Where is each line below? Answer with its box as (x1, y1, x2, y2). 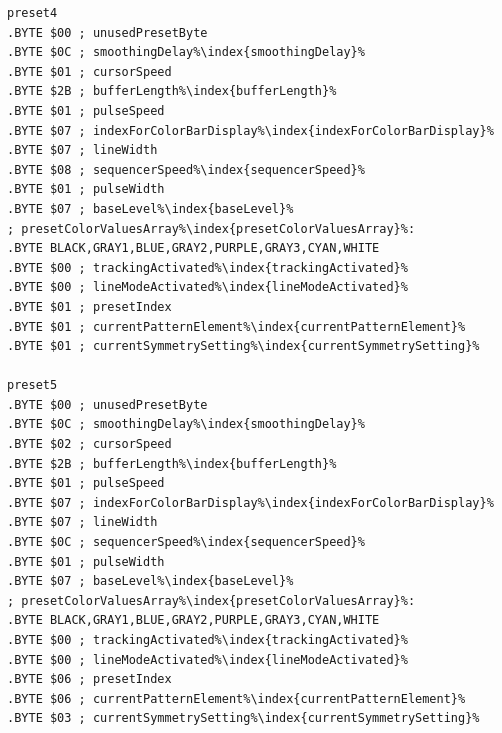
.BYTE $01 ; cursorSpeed (7, 64, 172, 79)
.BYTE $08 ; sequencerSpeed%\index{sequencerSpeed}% (7, 162, 365, 177)
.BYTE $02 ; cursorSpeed (7, 437, 172, 452)
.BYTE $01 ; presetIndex (7, 299, 172, 314)
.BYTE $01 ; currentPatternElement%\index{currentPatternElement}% (7, 319, 466, 334)
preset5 (7, 378, 58, 393)
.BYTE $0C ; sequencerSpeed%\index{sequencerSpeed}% (7, 535, 365, 550)
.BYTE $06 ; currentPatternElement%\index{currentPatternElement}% (7, 691, 466, 706)
